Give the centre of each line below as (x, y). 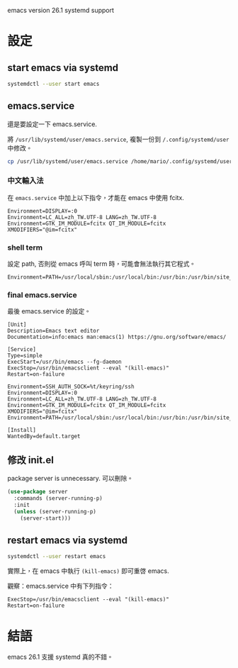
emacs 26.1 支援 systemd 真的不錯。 (60, 657)
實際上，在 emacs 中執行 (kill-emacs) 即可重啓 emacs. (88, 571)
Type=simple (25, 356)
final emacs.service (42, 295)
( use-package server (38, 492)
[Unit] (17, 325)
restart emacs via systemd (67, 541)
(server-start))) (46, 518)
